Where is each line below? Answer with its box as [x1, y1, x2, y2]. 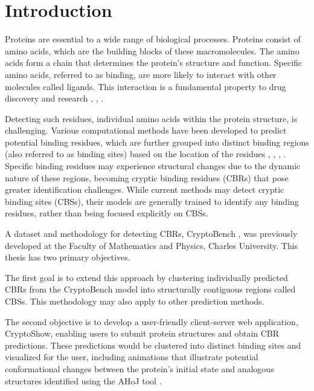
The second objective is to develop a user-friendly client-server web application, [5, 315, 298, 328]
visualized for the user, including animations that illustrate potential [5, 351, 258, 363]
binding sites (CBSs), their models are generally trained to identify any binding [5, 195, 299, 207]
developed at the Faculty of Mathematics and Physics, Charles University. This [5, 239, 298, 251]
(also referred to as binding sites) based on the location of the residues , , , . [5, 147, 286, 160]
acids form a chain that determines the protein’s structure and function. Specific [5, 56, 303, 69]
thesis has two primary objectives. [5, 251, 130, 263]
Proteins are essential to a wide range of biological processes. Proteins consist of [5, 33, 301, 45]
